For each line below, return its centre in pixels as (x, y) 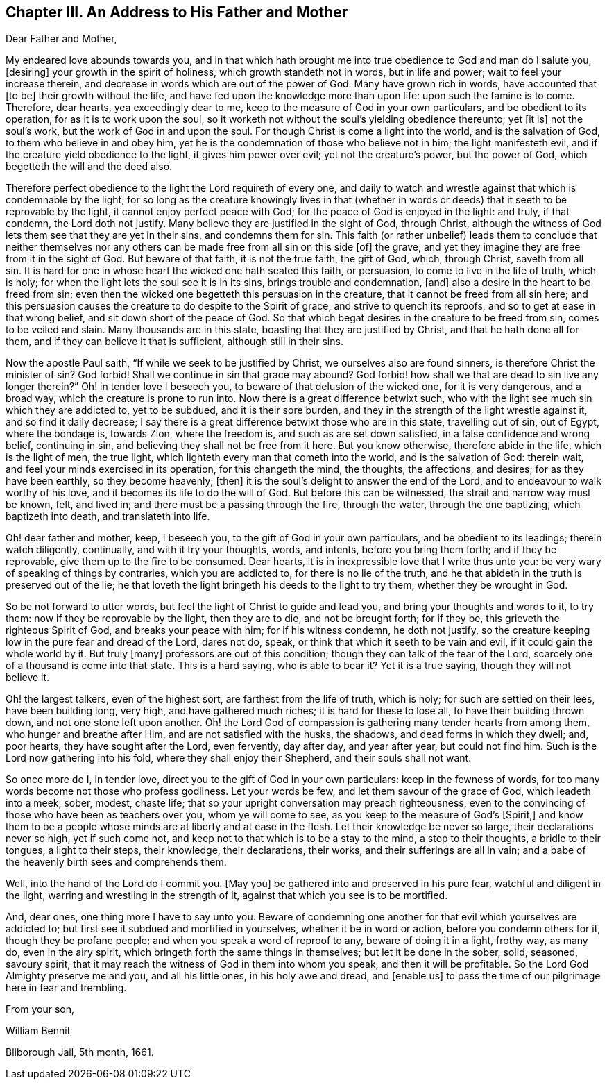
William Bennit (38, 1031)
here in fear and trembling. (66, 988)
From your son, (40, 1009)
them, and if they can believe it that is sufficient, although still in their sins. (174, 342)
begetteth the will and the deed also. (89, 167)
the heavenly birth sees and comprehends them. (116, 862)
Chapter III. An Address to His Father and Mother (177, 12)
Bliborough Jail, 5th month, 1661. (80, 1052)
